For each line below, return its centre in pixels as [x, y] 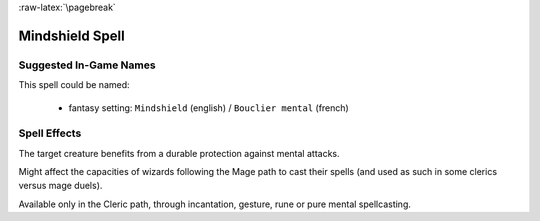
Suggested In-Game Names [87, 65]
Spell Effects [50, 133]
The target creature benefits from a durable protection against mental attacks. [179, 153]
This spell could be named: [74, 85]
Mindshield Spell [71, 35]
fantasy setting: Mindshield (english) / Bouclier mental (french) [208, 107]
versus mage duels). [60, 186]
